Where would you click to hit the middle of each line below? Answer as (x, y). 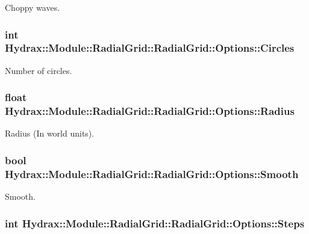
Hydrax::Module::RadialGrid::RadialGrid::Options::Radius (150, 111)
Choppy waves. (33, 7)
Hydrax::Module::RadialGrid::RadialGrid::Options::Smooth (152, 174)
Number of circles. (39, 70)
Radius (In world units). (50, 133)
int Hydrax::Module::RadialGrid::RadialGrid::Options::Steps (155, 223)
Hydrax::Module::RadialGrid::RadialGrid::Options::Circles (150, 48)
